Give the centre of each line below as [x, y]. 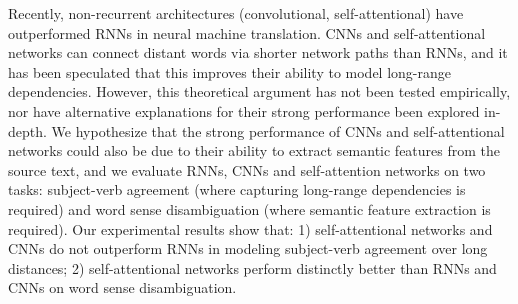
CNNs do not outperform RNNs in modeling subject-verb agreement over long [248, 248]
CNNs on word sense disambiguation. [122, 287]
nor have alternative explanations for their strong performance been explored [244, 110]
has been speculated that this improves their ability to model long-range [229, 71]
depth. [27, 130]
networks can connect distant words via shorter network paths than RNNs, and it [258, 52]
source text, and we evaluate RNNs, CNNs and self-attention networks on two [247, 169]
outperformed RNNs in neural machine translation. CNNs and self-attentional [247, 32]
